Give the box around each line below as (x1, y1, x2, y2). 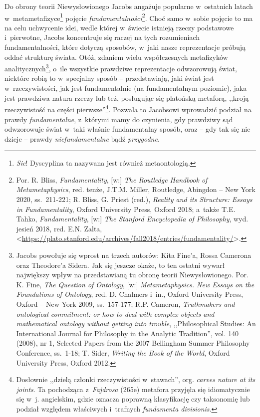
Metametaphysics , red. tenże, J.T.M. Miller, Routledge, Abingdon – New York (16, 184, 256, 195)
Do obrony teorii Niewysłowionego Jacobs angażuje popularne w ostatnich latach (4, 1, 253, 11)
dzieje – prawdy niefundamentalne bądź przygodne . (4, 133, 160, 144)
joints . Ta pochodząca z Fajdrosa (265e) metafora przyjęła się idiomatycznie (16, 384, 250, 394)
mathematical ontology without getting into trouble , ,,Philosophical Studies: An (16, 318, 256, 329)
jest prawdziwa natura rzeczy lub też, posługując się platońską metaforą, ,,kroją (4, 92, 249, 103)
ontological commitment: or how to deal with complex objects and (16, 308, 215, 319)
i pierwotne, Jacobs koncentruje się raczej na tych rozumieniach (4, 32, 200, 42)
